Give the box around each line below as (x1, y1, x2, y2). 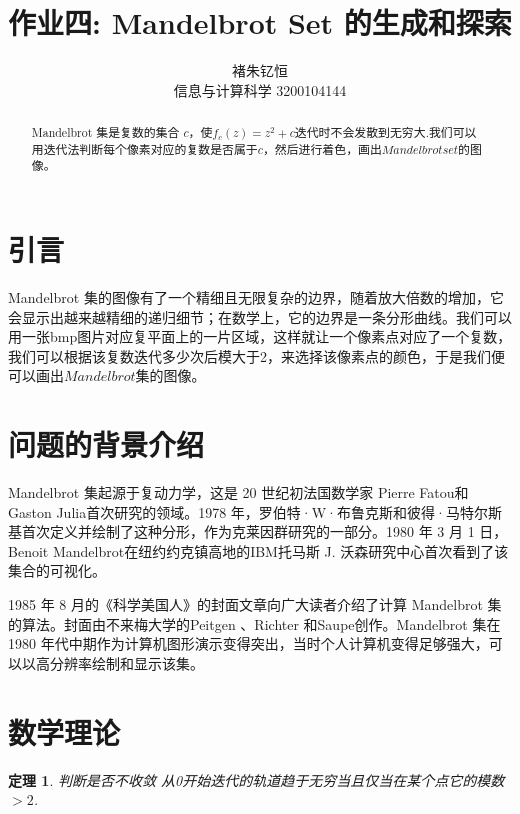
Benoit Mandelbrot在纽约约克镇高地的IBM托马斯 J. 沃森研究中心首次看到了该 (8, 540, 509, 561)
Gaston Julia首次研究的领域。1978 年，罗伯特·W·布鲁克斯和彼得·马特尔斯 (8, 501, 502, 522)
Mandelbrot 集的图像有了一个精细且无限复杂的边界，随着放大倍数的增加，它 (8, 287, 504, 308)
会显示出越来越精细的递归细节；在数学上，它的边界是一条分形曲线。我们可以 (8, 306, 512, 327)
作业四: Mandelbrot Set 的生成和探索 (8, 2, 512, 43)
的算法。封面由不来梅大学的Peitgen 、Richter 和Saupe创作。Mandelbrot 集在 (8, 613, 501, 634)
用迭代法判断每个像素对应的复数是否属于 (31, 140, 258, 157)
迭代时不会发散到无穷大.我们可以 (294, 124, 477, 141)
